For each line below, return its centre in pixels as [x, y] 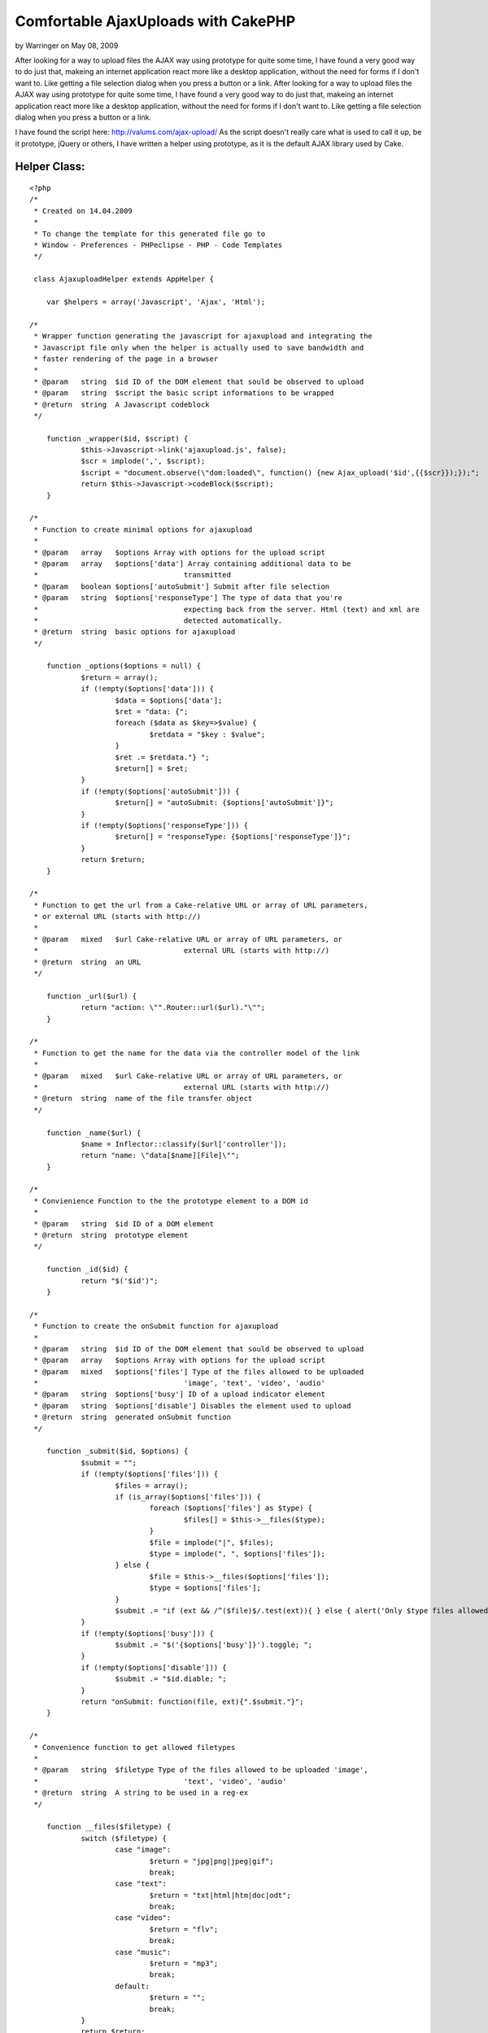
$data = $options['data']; [169, 700]
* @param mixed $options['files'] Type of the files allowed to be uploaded [199, 1371]
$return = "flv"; [184, 1929]
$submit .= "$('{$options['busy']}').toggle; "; [214, 1645]
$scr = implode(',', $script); [143, 461]
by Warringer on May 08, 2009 [67, 46]
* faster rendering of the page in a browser [126, 359]
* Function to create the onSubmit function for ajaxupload [156, 1326]
